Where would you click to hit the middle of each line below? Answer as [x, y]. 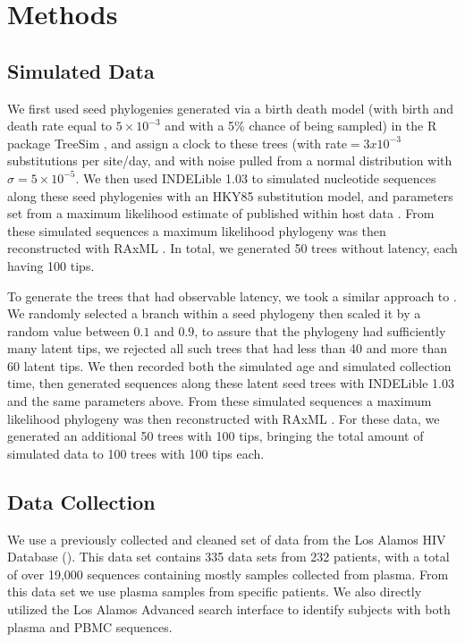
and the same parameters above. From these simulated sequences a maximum [220, 401]
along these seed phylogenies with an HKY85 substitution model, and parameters [230, 195]
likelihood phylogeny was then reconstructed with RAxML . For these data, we [224, 418]
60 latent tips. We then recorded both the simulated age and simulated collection [229, 365]
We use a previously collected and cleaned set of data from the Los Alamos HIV [227, 539]
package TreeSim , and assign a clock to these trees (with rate [177, 143]
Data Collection [81, 501]
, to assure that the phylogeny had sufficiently [320, 330]
